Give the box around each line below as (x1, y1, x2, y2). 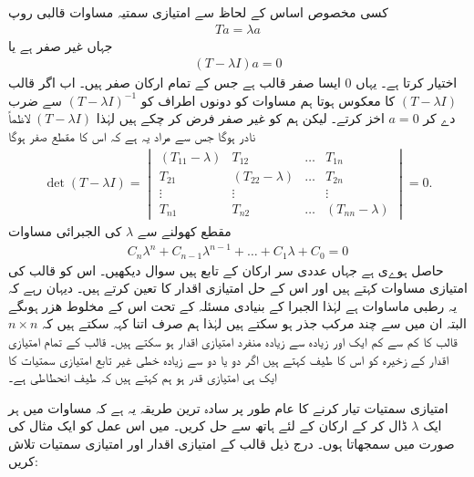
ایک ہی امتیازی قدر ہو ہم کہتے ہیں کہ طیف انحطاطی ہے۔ (8, 368, 278, 387)
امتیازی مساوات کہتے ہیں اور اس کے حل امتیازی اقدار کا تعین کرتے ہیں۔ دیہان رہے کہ (8, 278, 468, 297)
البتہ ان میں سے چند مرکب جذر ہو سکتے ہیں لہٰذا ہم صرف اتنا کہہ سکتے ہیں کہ (42, 314, 467, 333)
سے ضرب (8, 90, 62, 109)
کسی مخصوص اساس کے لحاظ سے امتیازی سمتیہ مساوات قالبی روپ (8, 3, 388, 21)
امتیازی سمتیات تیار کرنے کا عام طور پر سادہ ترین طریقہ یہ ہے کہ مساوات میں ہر (8, 398, 448, 417)
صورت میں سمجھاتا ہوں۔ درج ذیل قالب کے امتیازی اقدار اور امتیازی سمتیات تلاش (8, 433, 455, 452)
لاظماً (8, 109, 30, 128)
